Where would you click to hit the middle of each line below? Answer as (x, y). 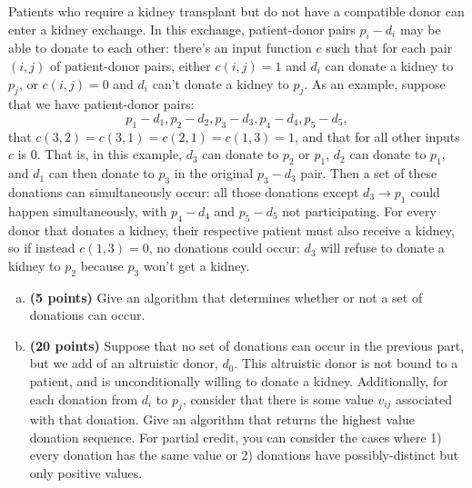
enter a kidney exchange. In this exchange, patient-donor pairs (182, 29)
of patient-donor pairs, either (130, 65)
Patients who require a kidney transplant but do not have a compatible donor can (236, 11)
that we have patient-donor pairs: (101, 104)
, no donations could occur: (224, 248)
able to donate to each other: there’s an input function (160, 48)
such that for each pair (389, 48)
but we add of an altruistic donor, (124, 363)
